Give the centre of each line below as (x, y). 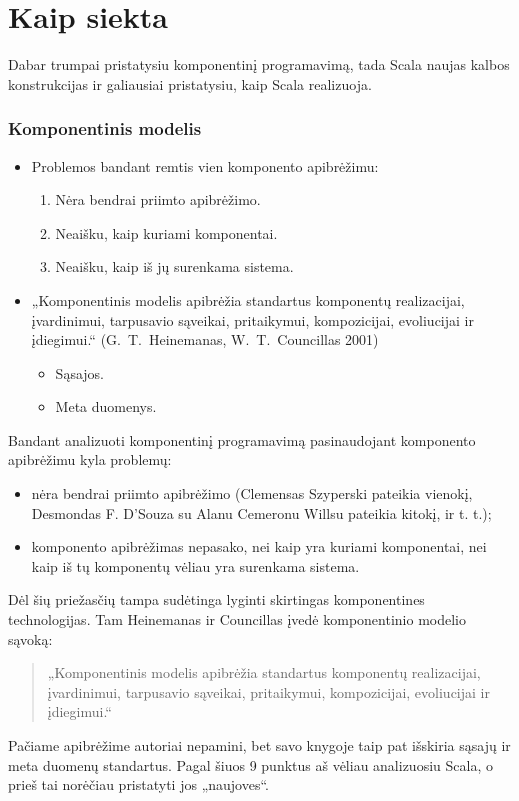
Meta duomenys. (106, 406)
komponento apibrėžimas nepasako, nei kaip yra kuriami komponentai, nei (259, 546)
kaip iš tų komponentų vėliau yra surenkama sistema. (195, 565)
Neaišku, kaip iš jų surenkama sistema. (174, 266)
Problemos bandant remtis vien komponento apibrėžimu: (205, 165)
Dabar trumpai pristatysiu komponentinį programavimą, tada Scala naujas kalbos (259, 64)
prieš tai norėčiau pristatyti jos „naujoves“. (138, 784)
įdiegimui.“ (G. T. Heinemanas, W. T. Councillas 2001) (205, 339)
